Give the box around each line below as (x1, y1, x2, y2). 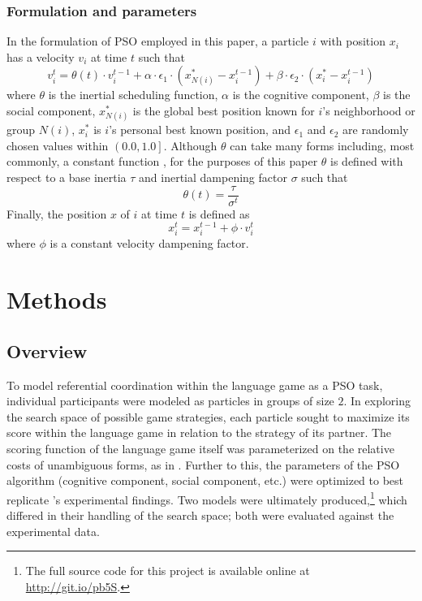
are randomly (342, 121, 409, 138)
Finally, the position (6, 205, 107, 222)
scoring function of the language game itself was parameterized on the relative (6, 440, 394, 456)
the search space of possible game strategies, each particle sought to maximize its (6, 408, 410, 425)
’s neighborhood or (322, 102, 416, 119)
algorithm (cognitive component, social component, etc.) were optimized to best (6, 472, 404, 489)
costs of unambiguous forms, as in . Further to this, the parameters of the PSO (6, 456, 400, 473)
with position (320, 32, 385, 50)
